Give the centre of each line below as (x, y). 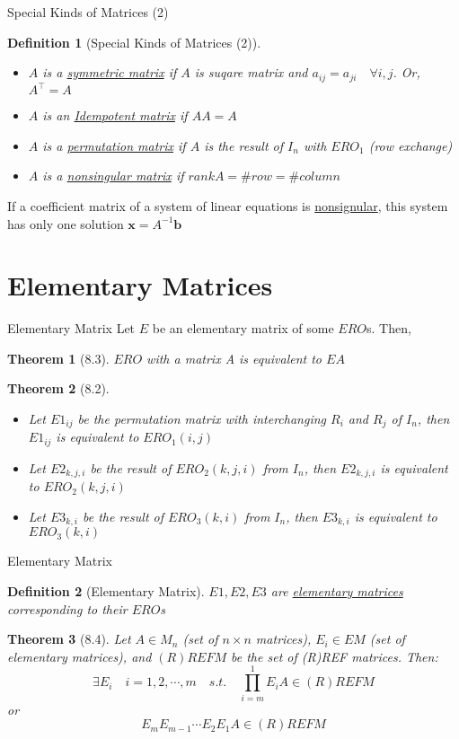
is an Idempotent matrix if (115, 115)
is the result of (244, 145)
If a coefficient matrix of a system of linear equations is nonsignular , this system (228, 205)
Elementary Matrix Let (71, 328)
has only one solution (66, 223)
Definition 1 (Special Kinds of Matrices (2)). (134, 42)
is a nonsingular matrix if (113, 176)
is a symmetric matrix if (110, 72)
